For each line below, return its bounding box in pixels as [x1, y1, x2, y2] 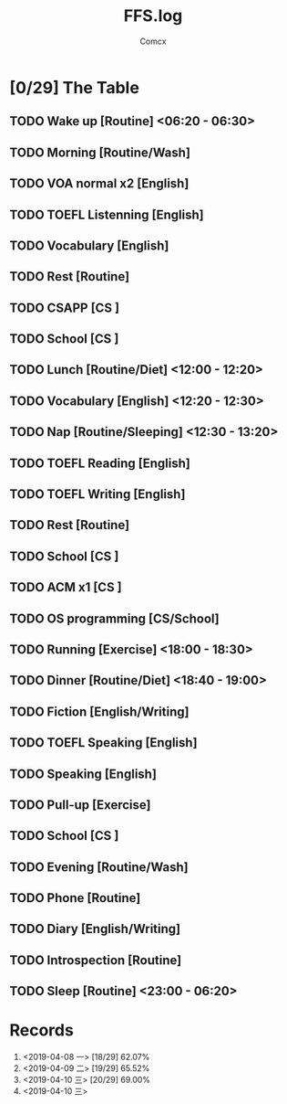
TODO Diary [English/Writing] [9, 921, 181, 937]
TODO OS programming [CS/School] [9, 610, 220, 626]
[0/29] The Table [9, 77, 139, 98]
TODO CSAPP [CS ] [9, 300, 120, 315]
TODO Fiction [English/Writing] [9, 704, 190, 719]
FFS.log [123, 5, 183, 27]
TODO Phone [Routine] [9, 890, 141, 906]
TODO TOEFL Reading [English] [9, 455, 191, 471]
